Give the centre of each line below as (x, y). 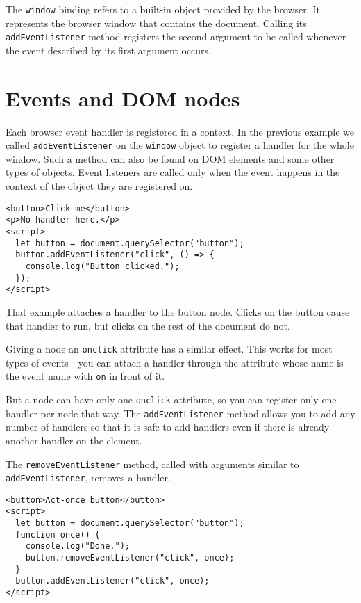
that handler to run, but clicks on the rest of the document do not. (148, 325)
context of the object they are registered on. (99, 186)
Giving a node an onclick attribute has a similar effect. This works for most (169, 349)
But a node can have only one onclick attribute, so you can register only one (171, 399)
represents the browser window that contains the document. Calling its (156, 23)
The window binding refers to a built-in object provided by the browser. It (163, 9)
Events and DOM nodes (123, 98)
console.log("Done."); (77, 546)
